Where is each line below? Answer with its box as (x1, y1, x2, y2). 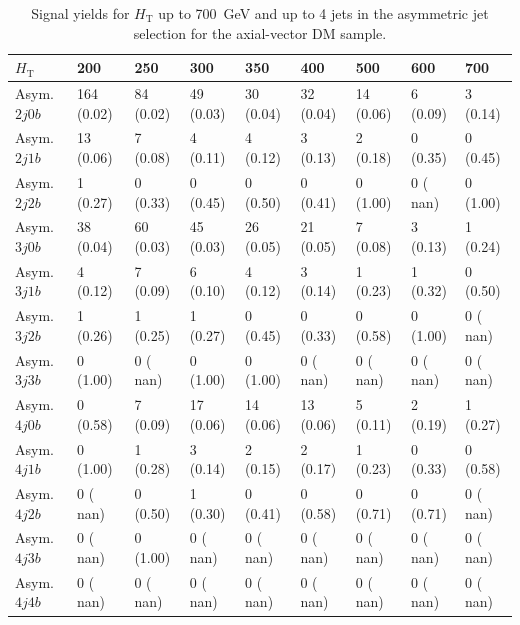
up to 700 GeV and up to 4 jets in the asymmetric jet (158, 3, 489, 23)
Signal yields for (31, 3, 130, 23)
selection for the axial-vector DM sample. (133, 22, 387, 43)
